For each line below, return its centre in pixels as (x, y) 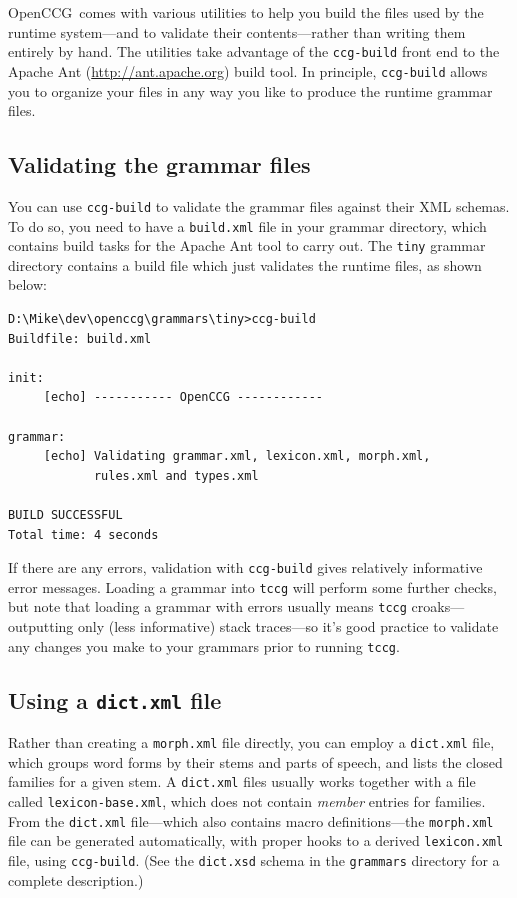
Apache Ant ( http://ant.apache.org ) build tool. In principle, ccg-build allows (248, 70)
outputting (41, 626)
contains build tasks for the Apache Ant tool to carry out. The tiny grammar (247, 245)
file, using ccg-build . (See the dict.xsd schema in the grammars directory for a (254, 860)
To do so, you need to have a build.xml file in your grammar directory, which (247, 225)
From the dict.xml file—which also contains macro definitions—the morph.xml (251, 820)
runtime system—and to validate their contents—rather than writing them (237, 31)
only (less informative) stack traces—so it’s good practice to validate (288, 626)
